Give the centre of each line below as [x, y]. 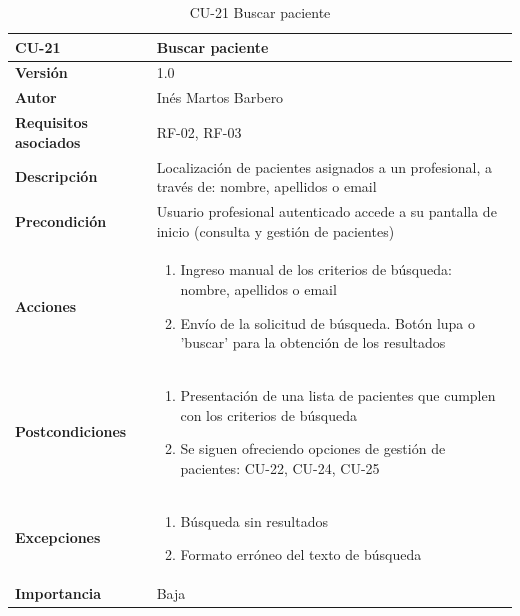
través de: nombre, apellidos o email [266, 186]
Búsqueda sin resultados [254, 520]
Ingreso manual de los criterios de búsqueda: [316, 269]
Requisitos [51, 122]
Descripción [56, 176]
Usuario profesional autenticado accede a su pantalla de [326, 211]
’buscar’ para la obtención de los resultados [313, 342]
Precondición [61, 220]
